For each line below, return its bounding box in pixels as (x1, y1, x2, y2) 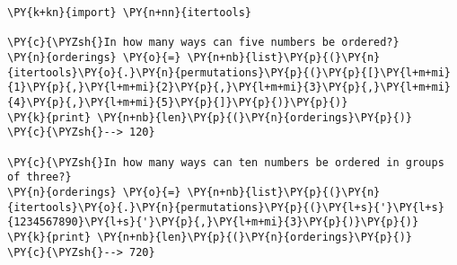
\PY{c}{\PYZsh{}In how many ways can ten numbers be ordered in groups (7, 155, 444, 169)
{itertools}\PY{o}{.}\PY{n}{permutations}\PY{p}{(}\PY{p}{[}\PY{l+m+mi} (7, 66, 451, 79)
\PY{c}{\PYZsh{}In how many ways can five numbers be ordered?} (7, 36, 400, 49)
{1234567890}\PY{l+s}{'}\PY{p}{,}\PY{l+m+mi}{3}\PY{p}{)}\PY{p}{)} (7, 216, 419, 229)
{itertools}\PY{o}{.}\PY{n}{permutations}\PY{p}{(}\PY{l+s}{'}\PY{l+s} (7, 200, 444, 214)
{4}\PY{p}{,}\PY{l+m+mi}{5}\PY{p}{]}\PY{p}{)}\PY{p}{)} (7, 95, 348, 109)
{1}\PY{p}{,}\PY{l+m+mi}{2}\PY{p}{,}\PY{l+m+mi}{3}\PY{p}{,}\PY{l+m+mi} (7, 81, 451, 94)
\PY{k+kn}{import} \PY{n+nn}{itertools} (7, 6, 252, 19)
